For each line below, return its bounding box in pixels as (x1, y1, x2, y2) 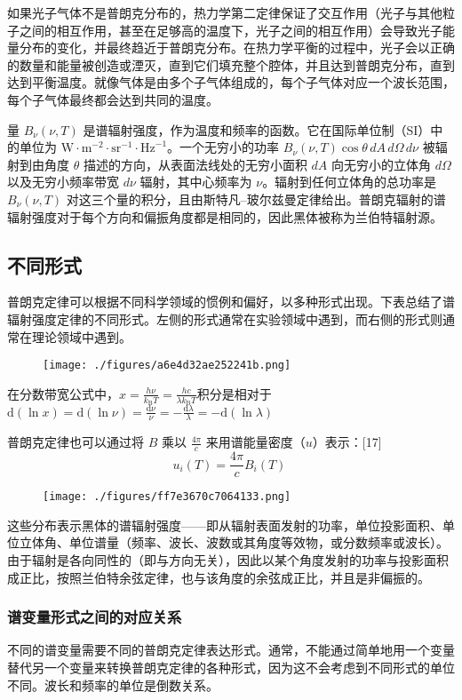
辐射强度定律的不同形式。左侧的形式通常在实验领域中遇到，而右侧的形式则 (7, 309, 442, 328)
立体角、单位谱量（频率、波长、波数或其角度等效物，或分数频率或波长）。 (19, 533, 449, 552)
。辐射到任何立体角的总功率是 (262, 172, 437, 191)
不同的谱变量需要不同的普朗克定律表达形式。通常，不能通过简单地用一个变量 (7, 640, 455, 659)
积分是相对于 (196, 384, 272, 402)
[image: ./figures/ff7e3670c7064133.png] (43, 490, 291, 504)
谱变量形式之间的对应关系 (7, 606, 182, 628)
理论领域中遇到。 (31, 327, 131, 346)
